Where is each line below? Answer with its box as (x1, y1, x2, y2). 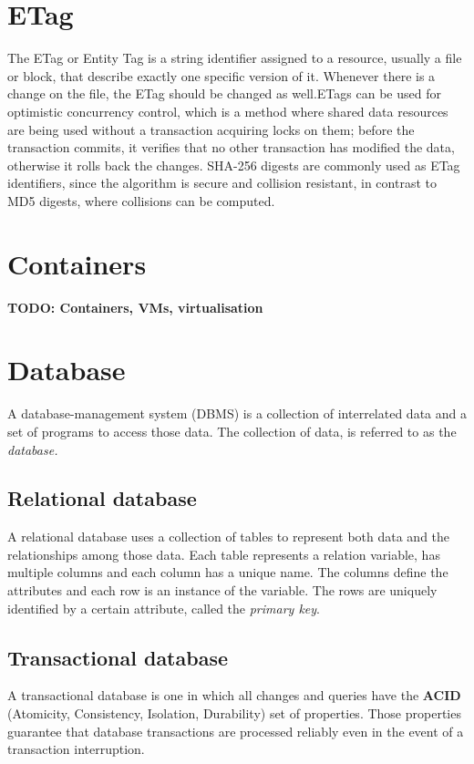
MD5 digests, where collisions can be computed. (7, 191, 275, 210)
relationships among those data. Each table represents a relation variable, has (7, 544, 440, 563)
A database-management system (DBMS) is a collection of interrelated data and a (7, 404, 467, 423)
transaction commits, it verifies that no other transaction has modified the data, (7, 138, 455, 157)
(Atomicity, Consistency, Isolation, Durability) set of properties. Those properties (7, 704, 461, 723)
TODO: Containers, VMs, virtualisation (7, 297, 263, 316)
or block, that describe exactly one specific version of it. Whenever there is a (7, 66, 436, 85)
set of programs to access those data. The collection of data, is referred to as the (7, 421, 457, 440)
